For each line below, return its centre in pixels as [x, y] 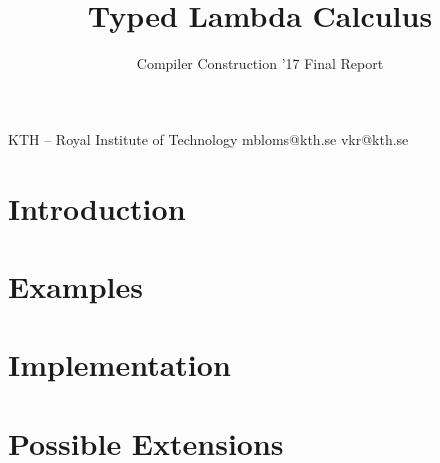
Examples [75, 285]
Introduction [97, 207]
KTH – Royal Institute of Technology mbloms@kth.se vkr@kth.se [208, 138]
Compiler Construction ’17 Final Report [260, 63]
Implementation [119, 364]
